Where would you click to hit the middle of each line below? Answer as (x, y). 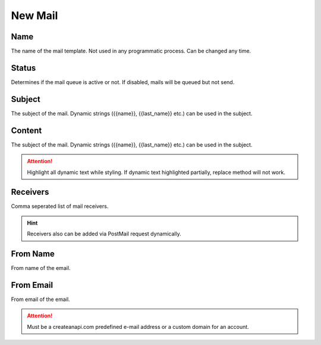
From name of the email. (41, 268)
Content (26, 130)
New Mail (34, 15)
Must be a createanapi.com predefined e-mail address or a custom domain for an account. (138, 327)
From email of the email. (41, 299)
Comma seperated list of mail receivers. (60, 206)
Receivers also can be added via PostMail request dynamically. (104, 234)
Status (23, 68)
